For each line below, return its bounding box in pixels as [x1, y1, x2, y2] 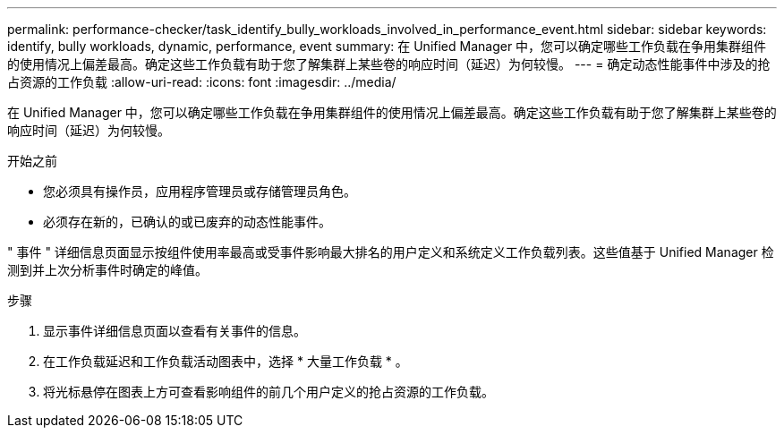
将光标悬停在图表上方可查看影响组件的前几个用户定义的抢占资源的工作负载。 [43, 384, 494, 399]
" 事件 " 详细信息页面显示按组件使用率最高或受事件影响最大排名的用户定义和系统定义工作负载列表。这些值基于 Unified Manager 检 [7, 244, 774, 260]
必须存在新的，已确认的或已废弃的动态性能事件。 [43, 214, 331, 229]
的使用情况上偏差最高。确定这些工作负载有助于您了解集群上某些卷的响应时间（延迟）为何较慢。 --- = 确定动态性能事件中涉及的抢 [7, 56, 771, 72]
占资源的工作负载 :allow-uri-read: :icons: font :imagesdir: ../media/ [7, 74, 396, 90]
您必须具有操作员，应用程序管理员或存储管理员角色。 [43, 183, 356, 199]
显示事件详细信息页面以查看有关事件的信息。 [43, 323, 306, 338]
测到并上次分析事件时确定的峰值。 [7, 262, 208, 277]
